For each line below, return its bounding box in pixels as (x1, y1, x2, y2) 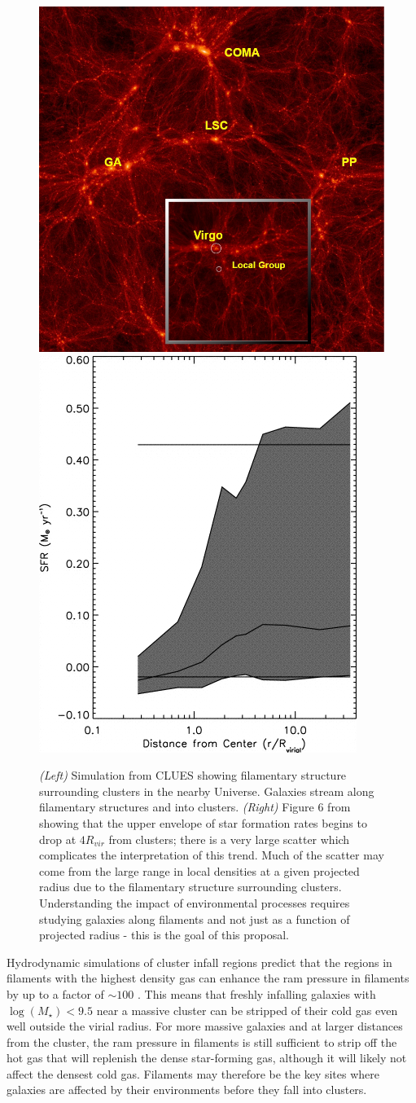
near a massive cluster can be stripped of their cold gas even (96, 1001, 398, 1018)
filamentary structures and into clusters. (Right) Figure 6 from (39, 798, 351, 815)
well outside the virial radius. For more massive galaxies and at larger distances (7, 1017, 403, 1035)
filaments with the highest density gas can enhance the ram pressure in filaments (7, 969, 409, 987)
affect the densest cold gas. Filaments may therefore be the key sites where (7, 1065, 380, 1082)
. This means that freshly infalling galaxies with (138, 985, 376, 1002)
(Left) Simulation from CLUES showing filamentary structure (39, 767, 347, 784)
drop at (39, 830, 77, 847)
